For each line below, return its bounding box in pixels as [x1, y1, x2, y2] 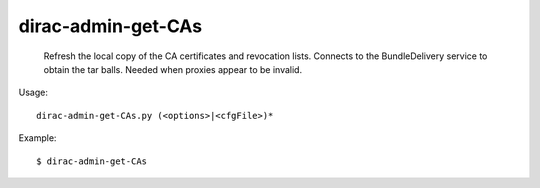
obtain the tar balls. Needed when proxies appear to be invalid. [43, 63, 303, 75]
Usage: [18, 86, 49, 99]
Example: [18, 132, 57, 144]
